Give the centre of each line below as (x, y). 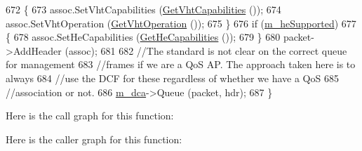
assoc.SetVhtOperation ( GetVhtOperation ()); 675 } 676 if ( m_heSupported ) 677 (181, 23)
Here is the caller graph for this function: (94, 139)
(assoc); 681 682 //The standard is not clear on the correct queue (206, 50)
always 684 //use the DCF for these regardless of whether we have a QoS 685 (172, 78)
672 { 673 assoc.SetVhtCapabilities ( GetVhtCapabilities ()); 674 (143, 9)
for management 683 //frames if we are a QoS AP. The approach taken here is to (181, 64)
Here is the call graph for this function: (90, 116)
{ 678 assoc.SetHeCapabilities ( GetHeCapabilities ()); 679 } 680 (143, 37)
